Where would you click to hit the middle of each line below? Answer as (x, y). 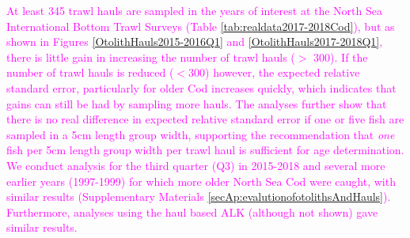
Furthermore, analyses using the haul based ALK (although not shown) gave (192, 212)
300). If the (341, 57)
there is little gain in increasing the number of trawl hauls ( (151, 57)
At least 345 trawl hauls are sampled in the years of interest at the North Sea (194, 10)
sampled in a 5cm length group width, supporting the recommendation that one (201, 134)
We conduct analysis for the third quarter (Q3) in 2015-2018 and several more (196, 165)
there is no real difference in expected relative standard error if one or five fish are (205, 119)
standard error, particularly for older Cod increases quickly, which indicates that (201, 87)
